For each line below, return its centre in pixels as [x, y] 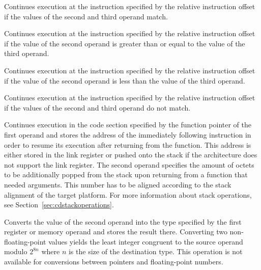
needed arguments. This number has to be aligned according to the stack [118, 184]
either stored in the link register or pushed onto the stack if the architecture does [131, 155]
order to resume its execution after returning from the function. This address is [128, 144]
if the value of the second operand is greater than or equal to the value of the [125, 43]
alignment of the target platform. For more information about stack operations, [128, 194]
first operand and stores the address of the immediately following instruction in [128, 134]
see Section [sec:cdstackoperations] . [59, 205]
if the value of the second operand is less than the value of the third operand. [125, 80]
